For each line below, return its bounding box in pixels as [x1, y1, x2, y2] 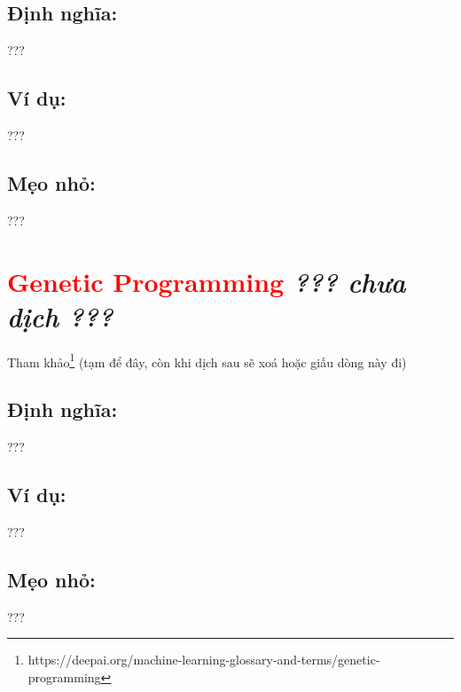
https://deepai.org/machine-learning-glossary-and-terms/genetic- [27, 650, 380, 669]
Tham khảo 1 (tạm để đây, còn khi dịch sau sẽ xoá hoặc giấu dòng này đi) [7, 350, 407, 371]
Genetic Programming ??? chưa [7, 263, 406, 300]
